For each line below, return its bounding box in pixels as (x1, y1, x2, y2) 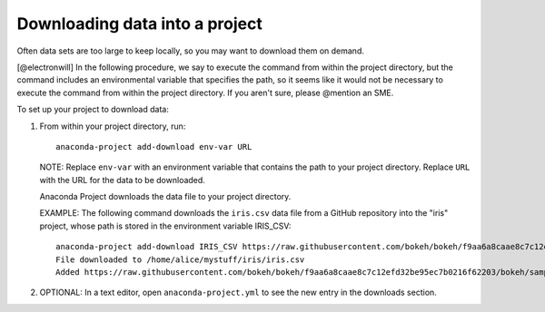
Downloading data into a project (16, 14, 263, 34)
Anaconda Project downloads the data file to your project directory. (39, 191, 292, 202)
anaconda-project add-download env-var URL (55, 141, 253, 151)
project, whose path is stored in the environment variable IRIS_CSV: (39, 220, 292, 231)
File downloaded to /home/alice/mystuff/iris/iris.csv (55, 254, 305, 265)
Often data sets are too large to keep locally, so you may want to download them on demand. (16, 45, 365, 56)
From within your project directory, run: (39, 121, 186, 132)
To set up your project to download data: (16, 104, 170, 115)
